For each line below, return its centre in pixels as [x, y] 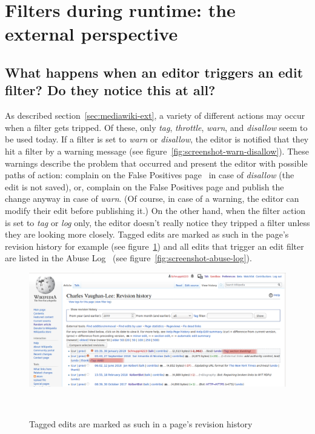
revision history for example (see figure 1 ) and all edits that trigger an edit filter [154, 246]
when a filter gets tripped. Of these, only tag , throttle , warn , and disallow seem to [156, 127]
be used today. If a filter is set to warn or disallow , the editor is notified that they [157, 139]
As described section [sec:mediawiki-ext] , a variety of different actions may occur [155, 115]
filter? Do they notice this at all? [110, 90]
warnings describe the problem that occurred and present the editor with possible [156, 163]
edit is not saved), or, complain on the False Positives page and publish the [144, 186]
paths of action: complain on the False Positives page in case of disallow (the [150, 175]
